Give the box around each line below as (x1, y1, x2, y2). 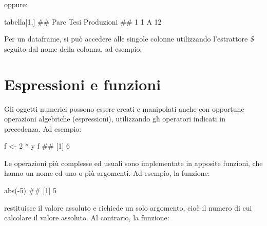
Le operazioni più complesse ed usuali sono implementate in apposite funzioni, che (4, 157, 263, 168)
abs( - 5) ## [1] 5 (4, 185, 56, 196)
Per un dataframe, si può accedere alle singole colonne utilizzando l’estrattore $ (4, 33, 254, 44)
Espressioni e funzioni (4, 73, 161, 94)
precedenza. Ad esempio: (4, 123, 82, 134)
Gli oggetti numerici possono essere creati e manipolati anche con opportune (4, 103, 244, 114)
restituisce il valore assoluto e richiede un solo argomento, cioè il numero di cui (4, 202, 252, 213)
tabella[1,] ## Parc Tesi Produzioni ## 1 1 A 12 (4, 16, 162, 27)
